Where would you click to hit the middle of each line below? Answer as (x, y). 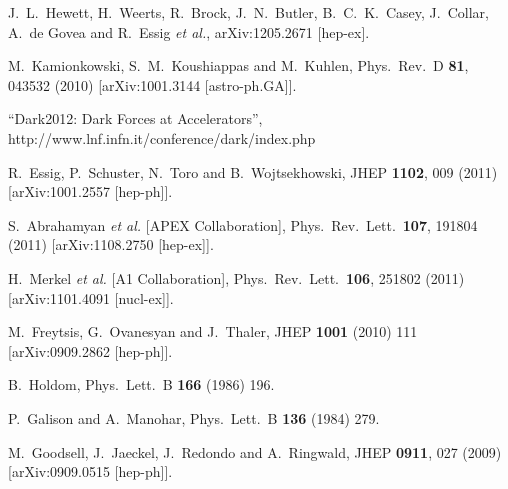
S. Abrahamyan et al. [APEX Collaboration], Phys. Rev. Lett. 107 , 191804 (243, 224)
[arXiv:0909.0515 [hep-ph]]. (90, 471)
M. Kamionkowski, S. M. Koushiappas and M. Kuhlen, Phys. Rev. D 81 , (238, 65)
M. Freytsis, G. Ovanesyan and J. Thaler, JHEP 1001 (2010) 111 (213, 331)
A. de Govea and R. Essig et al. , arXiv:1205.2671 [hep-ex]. (189, 31)
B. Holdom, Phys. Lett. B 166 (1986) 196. (141, 384)
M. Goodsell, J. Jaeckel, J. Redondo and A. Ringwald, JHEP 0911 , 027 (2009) (255, 451)
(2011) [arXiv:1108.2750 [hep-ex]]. (111, 244)
